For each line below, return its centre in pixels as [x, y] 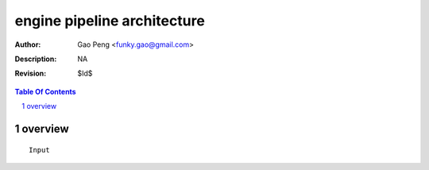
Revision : [31, 73]
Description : [36, 59]
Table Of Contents [45, 91]
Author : [28, 44]
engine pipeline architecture [110, 21]
